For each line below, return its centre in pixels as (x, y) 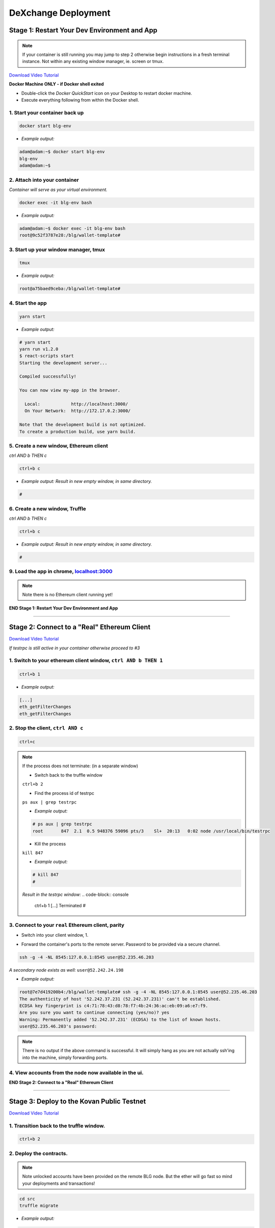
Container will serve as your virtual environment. (58, 190)
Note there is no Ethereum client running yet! (67, 594)
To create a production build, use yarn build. (77, 432)
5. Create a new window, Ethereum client (59, 446)
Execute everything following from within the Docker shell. (80, 100)
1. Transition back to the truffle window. (57, 1126)
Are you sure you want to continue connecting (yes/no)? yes (94, 1013)
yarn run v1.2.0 (39, 349)
